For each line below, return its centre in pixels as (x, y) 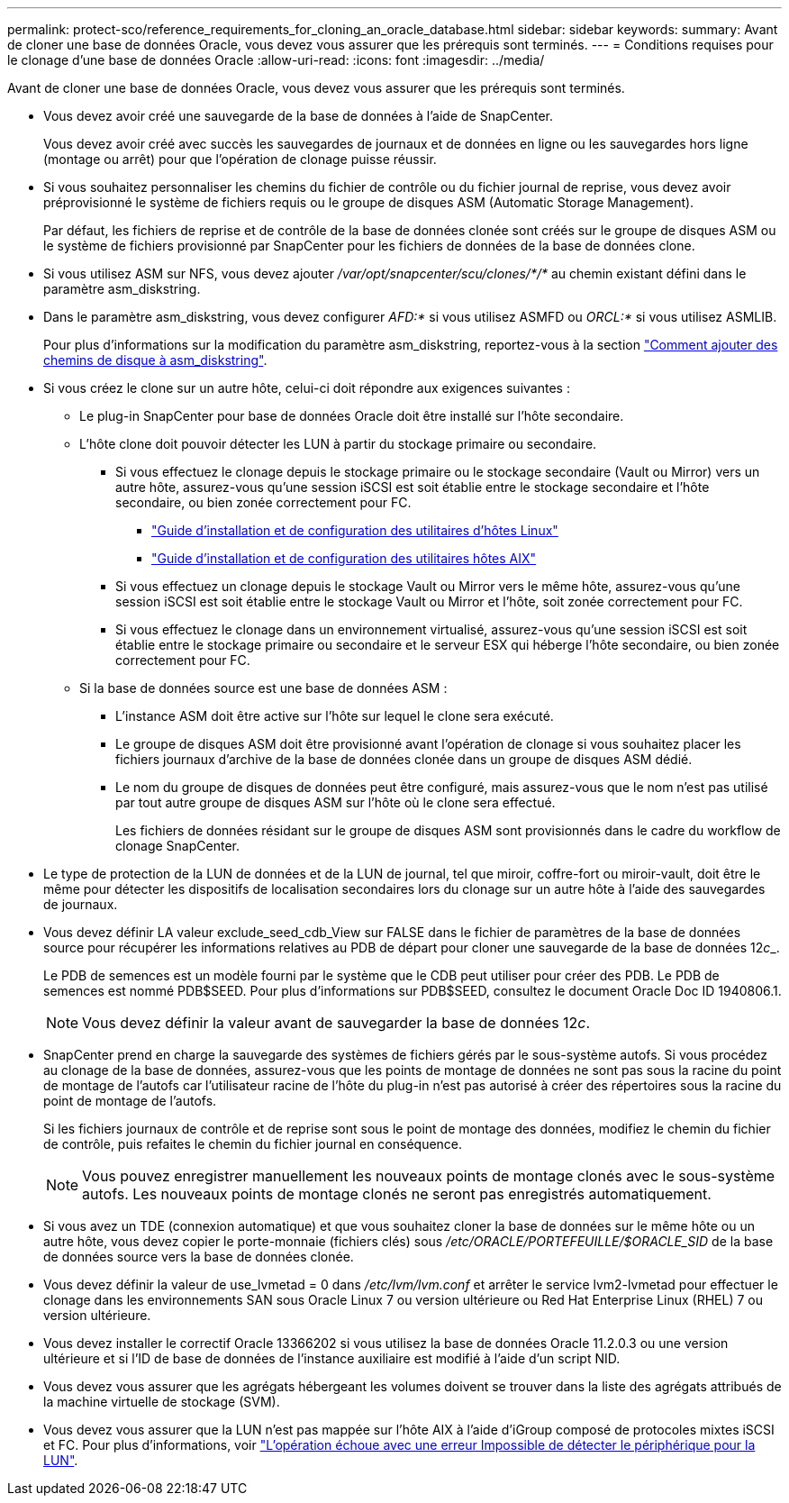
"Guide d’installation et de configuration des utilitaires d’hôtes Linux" (355, 530)
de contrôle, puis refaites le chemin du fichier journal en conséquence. (253, 1144)
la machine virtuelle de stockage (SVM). (162, 1402)
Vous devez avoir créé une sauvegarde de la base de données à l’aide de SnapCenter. (299, 116)
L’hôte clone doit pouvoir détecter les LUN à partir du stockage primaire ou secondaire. (338, 444)
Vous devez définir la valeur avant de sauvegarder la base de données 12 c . (336, 1023)
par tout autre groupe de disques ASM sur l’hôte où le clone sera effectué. (336, 802)
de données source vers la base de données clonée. (199, 1257)
